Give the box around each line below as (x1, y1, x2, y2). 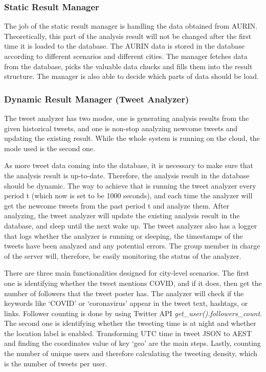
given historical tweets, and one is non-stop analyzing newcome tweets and (4, 122, 238, 133)
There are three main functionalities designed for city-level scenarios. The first (4, 267, 249, 278)
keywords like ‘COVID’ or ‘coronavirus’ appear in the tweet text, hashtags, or (4, 298, 248, 308)
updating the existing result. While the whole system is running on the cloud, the (4, 133, 260, 143)
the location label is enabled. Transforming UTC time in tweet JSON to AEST (4, 327, 252, 338)
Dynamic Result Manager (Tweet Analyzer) (4, 92, 189, 105)
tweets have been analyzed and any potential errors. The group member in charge (4, 240, 260, 251)
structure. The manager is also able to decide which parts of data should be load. (4, 71, 259, 81)
